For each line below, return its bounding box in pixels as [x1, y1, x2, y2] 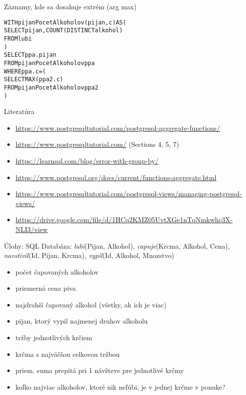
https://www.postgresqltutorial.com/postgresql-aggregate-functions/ [15, 122, 220, 133]
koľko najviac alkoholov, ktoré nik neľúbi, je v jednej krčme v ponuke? [15, 381, 225, 392]
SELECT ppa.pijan [4, 51, 57, 59]
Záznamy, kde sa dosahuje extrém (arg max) [4, 1, 137, 11]
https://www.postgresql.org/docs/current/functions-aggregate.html [15, 172, 217, 182]
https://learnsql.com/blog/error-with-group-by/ [15, 155, 159, 165]
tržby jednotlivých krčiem [15, 332, 92, 343]
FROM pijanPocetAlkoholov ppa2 [4, 84, 99, 91]
